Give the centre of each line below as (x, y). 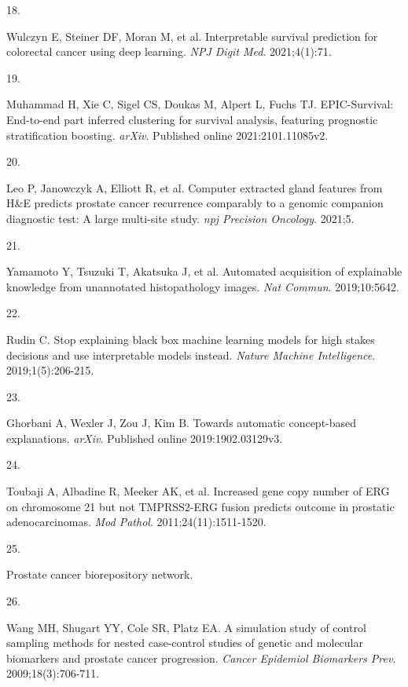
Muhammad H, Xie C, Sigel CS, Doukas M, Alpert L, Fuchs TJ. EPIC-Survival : (200, 104)
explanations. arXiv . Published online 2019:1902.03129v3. (145, 438)
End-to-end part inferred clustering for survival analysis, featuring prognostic (192, 119)
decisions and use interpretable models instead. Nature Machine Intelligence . (191, 354)
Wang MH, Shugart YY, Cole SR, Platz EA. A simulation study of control (186, 627)
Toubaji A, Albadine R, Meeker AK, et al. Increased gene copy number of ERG (198, 491)
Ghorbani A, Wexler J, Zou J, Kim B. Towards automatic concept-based (182, 423)
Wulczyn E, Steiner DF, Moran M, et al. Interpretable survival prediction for (192, 36)
